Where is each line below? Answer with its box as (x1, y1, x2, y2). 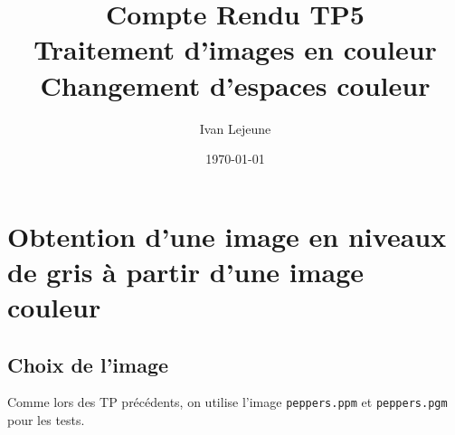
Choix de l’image (7, 350, 169, 378)
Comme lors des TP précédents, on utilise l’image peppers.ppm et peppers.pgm (7, 392, 448, 411)
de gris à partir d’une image (7, 252, 365, 289)
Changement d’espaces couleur (40, 66, 431, 103)
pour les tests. (7, 411, 85, 430)
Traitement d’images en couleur (33, 31, 437, 68)
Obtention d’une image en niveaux (7, 217, 447, 254)
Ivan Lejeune (199, 118, 271, 137)
